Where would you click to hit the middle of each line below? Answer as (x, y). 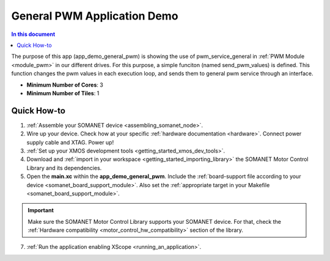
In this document (33, 34)
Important (41, 210)
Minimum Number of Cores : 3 (65, 85)
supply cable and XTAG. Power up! (70, 142)
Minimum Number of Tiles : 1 (63, 93)
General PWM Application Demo (95, 16)
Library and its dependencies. (64, 168)
